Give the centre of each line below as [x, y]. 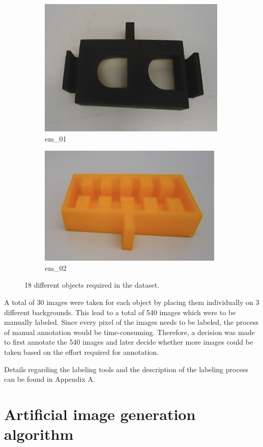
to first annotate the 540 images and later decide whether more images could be [129, 342]
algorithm [39, 434]
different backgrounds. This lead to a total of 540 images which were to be [120, 312]
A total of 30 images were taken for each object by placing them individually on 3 [132, 302]
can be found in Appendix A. [50, 379]
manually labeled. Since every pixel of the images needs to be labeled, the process [131, 322]
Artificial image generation [100, 414]
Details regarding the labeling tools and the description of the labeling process [126, 369]
